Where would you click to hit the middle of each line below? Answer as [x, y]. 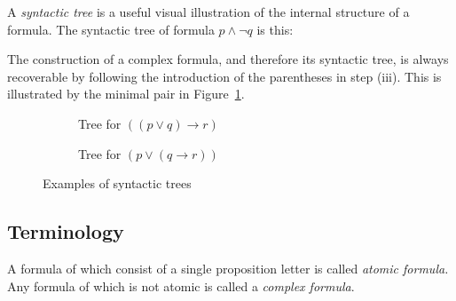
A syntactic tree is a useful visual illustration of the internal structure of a [208, 12]
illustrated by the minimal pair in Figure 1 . [126, 94]
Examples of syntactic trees [117, 183]
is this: [275, 29]
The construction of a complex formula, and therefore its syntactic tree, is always [228, 59]
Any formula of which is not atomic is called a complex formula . [181, 285]
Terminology [66, 231]
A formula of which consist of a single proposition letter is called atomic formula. [228, 268]
